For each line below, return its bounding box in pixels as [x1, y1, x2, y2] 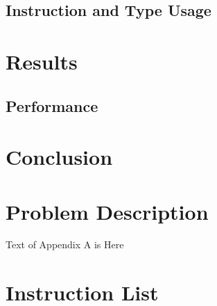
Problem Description [6, 197, 209, 225]
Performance [6, 95, 98, 116]
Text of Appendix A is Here [6, 237, 124, 252]
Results [6, 47, 78, 75]
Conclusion [6, 143, 113, 171]
